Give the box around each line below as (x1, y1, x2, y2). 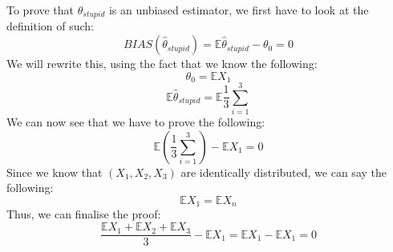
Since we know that (6, 163, 103, 180)
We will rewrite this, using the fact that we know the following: (6, 55, 318, 72)
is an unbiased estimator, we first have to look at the (108, 2, 369, 18)
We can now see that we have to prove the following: (6, 114, 265, 130)
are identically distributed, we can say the (180, 163, 387, 180)
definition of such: (6, 18, 94, 34)
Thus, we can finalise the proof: (6, 206, 161, 222)
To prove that (6, 2, 75, 18)
